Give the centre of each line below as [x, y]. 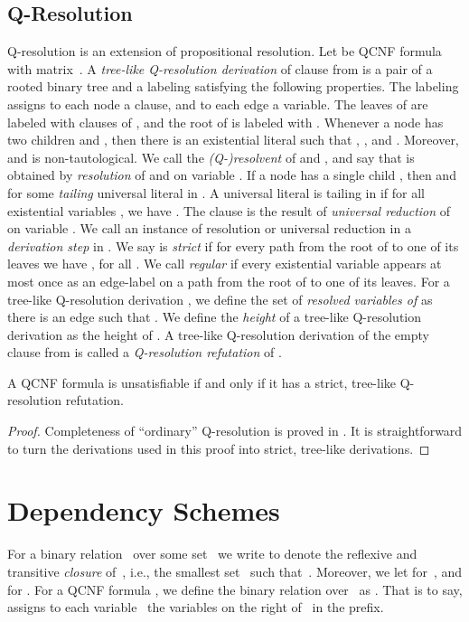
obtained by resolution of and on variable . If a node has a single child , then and [232, 175]
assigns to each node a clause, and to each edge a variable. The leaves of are [218, 104]
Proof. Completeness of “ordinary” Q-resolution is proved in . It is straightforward [235, 431]
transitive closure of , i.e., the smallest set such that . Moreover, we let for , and [235, 571]
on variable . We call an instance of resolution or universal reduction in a [209, 228]
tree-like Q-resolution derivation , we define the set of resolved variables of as [220, 299]
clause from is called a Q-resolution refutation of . [145, 352]
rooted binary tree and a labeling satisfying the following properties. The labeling [233, 86]
